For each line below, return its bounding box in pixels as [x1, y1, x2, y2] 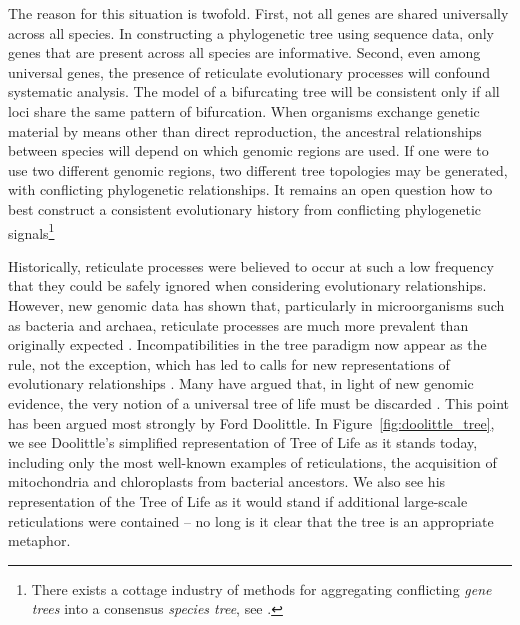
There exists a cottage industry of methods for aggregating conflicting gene [31, 578, 492, 599]
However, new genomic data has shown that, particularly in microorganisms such [8, 294, 505, 315]
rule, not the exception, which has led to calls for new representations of [8, 353, 450, 374]
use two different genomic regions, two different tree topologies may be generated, [8, 159, 508, 180]
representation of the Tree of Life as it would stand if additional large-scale [8, 490, 468, 511]
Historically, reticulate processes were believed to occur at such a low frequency [8, 255, 494, 276]
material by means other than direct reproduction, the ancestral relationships [8, 120, 482, 141]
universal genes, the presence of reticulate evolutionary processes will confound [8, 61, 491, 82]
